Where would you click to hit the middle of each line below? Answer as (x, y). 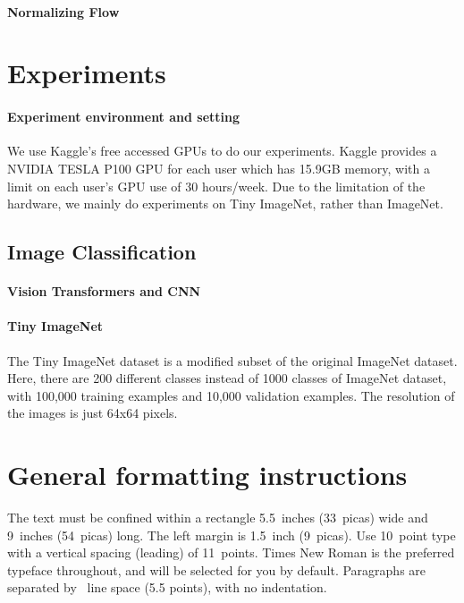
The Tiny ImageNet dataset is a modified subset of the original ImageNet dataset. (232, 360)
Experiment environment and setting (124, 117)
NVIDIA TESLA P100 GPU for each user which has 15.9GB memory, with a (219, 168)
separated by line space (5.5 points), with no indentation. (167, 587)
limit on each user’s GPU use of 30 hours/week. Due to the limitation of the (216, 186)
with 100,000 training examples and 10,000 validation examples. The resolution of (231, 395)
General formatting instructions (207, 475)
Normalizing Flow (63, 11)
